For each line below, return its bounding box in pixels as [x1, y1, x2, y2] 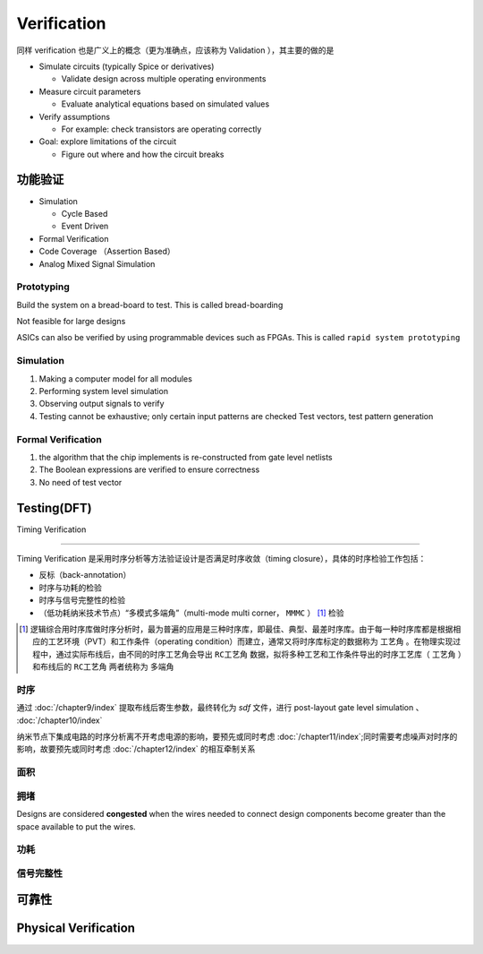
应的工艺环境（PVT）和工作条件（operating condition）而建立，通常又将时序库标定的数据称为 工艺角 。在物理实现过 [32, 636, 462, 647]
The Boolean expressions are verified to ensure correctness [38, 464, 260, 475]
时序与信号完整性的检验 [38, 595, 125, 606]
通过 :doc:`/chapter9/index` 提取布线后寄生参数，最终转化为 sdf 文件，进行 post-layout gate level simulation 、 [16, 702, 424, 713]
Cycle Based [61, 208, 108, 219]
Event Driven [61, 220, 109, 232]
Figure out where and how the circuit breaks [61, 149, 225, 159]
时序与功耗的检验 [38, 582, 102, 593]
